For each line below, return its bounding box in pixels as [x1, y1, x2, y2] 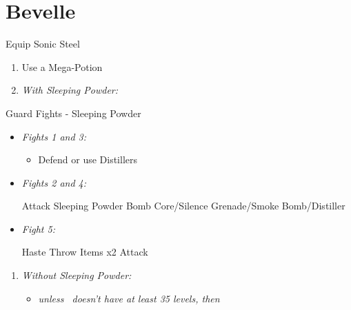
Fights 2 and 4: [21, 175, 87, 189]
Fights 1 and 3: [21, 129, 87, 143]
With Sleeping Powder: [21, 83, 119, 97]
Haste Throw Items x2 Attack [21, 245, 148, 259]
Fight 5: [21, 221, 55, 236]
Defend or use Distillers [38, 152, 138, 167]
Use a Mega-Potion [21, 59, 103, 74]
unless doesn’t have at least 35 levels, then [38, 291, 220, 305]
